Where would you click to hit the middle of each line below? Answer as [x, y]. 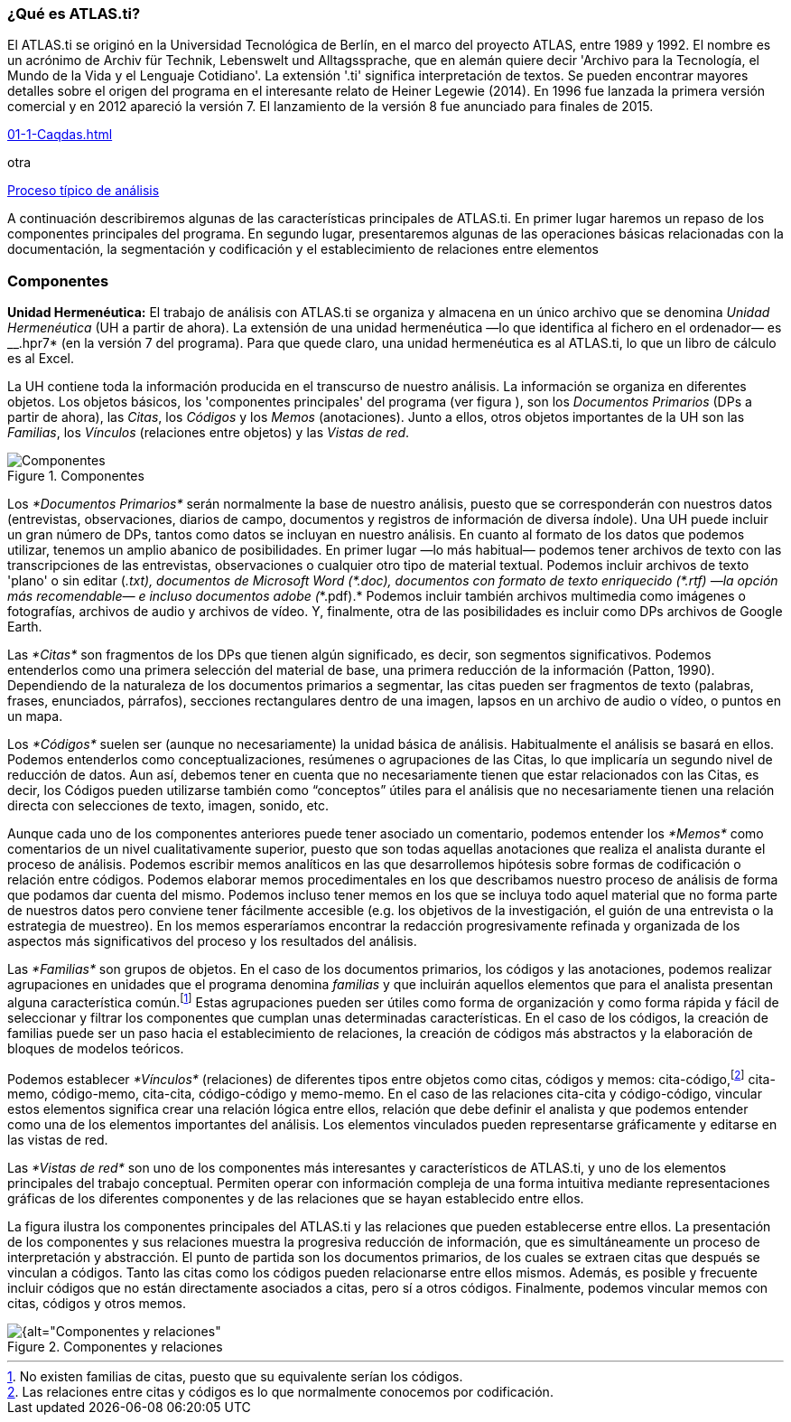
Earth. [25, 627]
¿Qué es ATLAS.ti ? [74, 14]
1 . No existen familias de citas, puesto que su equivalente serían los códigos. [235, 1377]
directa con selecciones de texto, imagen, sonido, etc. [168, 806]
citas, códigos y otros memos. [97, 1304]
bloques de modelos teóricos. [96, 1048]
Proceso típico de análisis [84, 191]
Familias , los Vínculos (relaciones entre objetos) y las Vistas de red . [209, 433]
